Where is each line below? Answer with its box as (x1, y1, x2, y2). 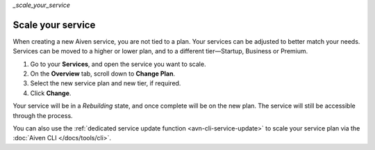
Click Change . (30, 89, 72, 97)
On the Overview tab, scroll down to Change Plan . (30, 69, 176, 78)
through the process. (12, 111, 73, 119)
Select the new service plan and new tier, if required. (30, 79, 181, 87)
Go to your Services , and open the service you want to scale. (30, 60, 206, 68)
